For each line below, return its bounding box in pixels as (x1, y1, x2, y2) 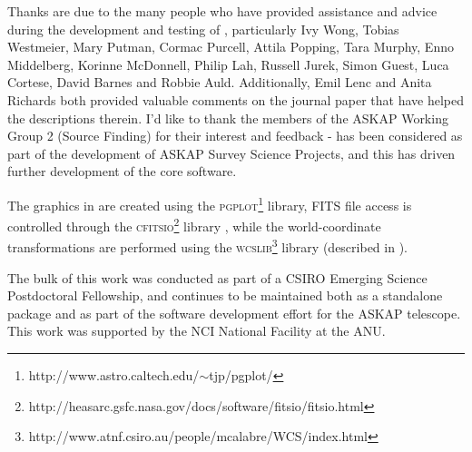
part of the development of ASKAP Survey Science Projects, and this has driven (7, 143, 456, 162)
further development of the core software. (7, 162, 237, 181)
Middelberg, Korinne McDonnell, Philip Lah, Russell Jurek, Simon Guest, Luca (7, 54, 449, 74)
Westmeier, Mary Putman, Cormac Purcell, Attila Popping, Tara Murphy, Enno (7, 37, 454, 56)
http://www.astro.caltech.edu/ (28, 366, 200, 385)
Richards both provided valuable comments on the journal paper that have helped (7, 90, 464, 109)
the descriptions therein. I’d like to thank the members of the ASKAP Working (7, 108, 448, 127)
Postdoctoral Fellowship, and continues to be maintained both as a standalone (7, 286, 443, 305)
